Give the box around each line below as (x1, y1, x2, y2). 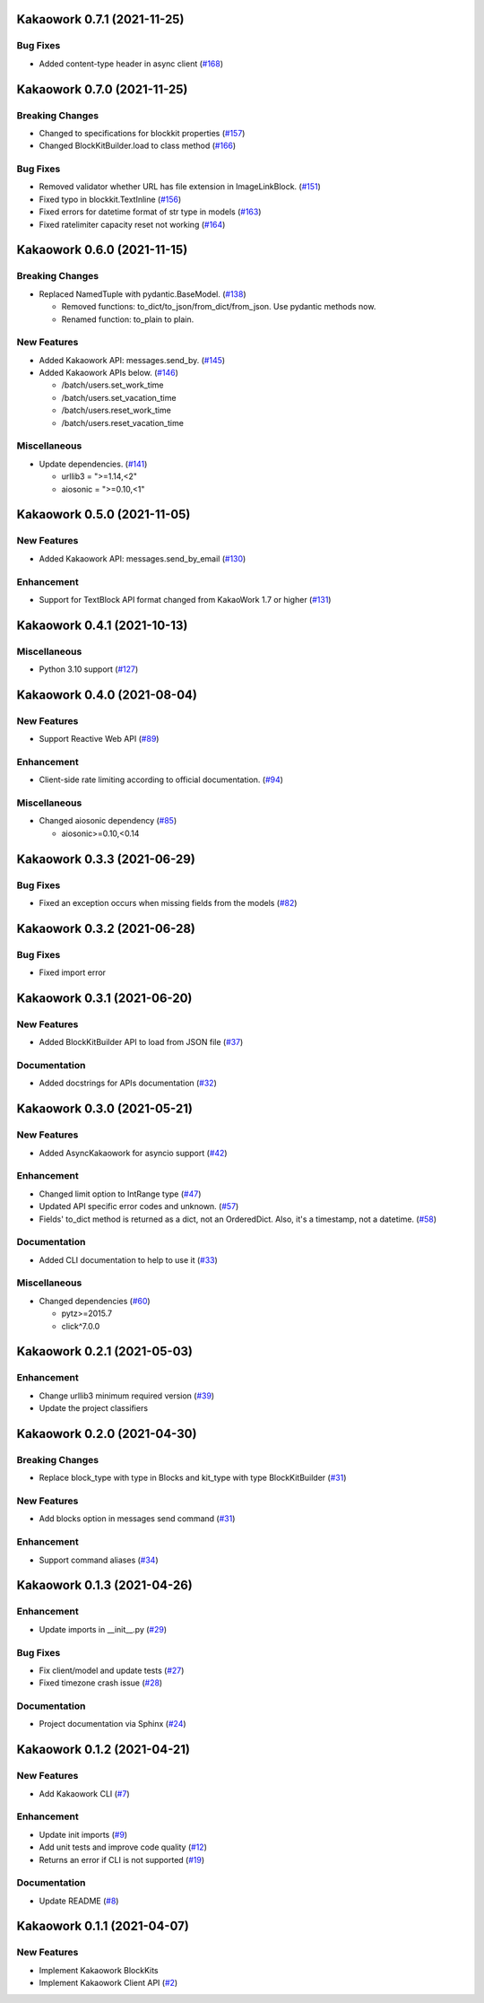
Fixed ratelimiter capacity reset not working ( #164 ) (39, 219, 226, 230)
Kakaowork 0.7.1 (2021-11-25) (16, 12, 185, 27)
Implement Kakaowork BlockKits (39, 1964, 159, 1975)
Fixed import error (39, 967, 107, 978)
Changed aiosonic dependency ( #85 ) (39, 815, 177, 826)
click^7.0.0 (61, 1320, 100, 1331)
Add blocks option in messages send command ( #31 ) (39, 1513, 236, 1524)
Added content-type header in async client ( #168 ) (39, 58, 224, 69)
